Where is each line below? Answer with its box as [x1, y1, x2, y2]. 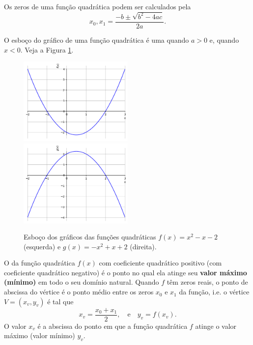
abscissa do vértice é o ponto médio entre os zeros [4, 287, 154, 297]
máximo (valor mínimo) [4, 330, 75, 341]
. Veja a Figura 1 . [20, 44, 74, 54]
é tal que [47, 296, 74, 306]
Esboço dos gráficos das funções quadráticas [24, 232, 156, 242]
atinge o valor [195, 320, 237, 331]
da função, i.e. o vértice [179, 287, 250, 297]
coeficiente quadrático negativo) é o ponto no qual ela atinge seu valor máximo [4, 267, 247, 277]
